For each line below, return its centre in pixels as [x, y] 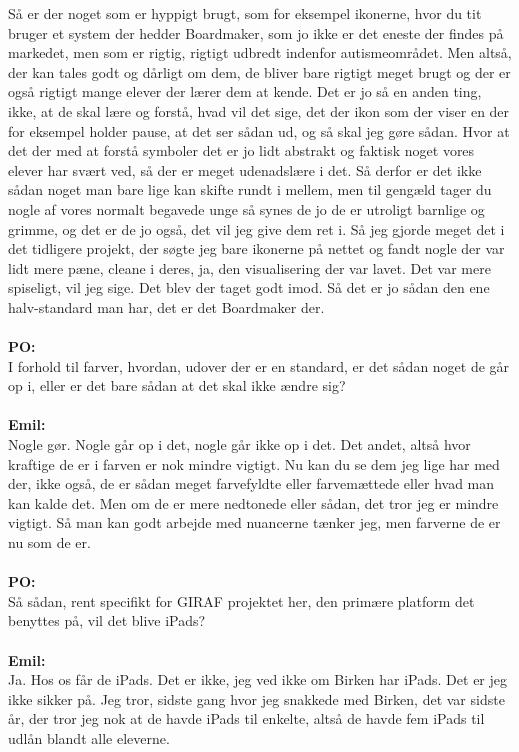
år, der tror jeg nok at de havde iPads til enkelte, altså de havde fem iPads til [246, 718]
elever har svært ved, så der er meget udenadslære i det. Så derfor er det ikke [245, 169]
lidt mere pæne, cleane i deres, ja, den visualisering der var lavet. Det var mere [249, 267]
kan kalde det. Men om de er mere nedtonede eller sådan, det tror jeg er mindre [253, 502]
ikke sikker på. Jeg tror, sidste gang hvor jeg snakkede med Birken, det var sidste [256, 698]
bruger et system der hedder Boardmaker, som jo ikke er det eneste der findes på [256, 32]
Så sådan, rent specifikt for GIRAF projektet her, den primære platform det [241, 600]
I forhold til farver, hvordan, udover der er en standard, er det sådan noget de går [259, 365]
